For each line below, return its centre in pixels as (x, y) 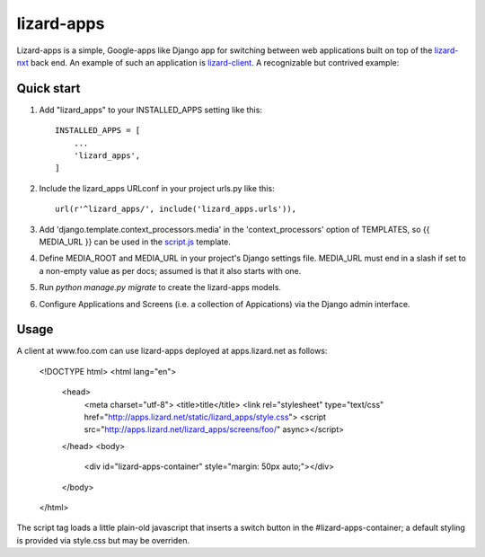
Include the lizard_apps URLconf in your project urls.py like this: (157, 188)
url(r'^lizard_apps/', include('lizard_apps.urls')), (176, 209)
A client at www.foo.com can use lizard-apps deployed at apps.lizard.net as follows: (172, 351)
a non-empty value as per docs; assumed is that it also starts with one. (170, 270)
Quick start (48, 88)
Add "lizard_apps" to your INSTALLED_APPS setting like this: (150, 110)
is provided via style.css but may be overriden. (103, 540)
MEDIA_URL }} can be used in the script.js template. (135, 242)
